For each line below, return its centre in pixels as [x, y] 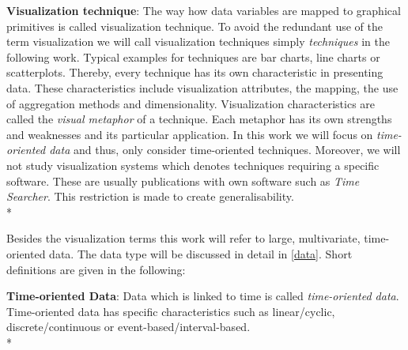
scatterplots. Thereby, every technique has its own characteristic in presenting [195, 72]
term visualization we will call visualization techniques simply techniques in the [198, 41]
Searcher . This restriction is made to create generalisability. [150, 196]
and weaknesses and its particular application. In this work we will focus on [190, 134]
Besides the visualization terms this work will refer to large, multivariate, [183, 238]
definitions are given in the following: [96, 269]
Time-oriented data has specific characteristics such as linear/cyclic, [171, 311]
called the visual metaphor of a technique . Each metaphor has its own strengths [199, 119]
